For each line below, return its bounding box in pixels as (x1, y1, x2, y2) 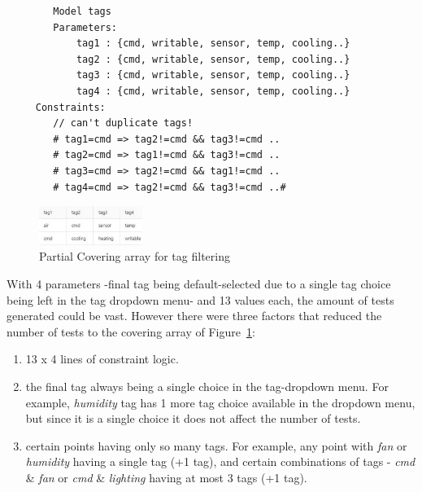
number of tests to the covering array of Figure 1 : (7, 323, 255, 340)
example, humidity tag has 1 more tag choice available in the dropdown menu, (25, 393, 415, 411)
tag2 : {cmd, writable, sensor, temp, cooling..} (76, 53, 350, 65)
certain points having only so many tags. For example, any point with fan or (25, 437, 407, 454)
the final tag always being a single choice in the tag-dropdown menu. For (25, 378, 389, 394)
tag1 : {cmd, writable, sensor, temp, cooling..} (76, 37, 350, 50)
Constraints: (35, 101, 106, 113)
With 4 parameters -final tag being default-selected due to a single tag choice (7, 275, 391, 292)
